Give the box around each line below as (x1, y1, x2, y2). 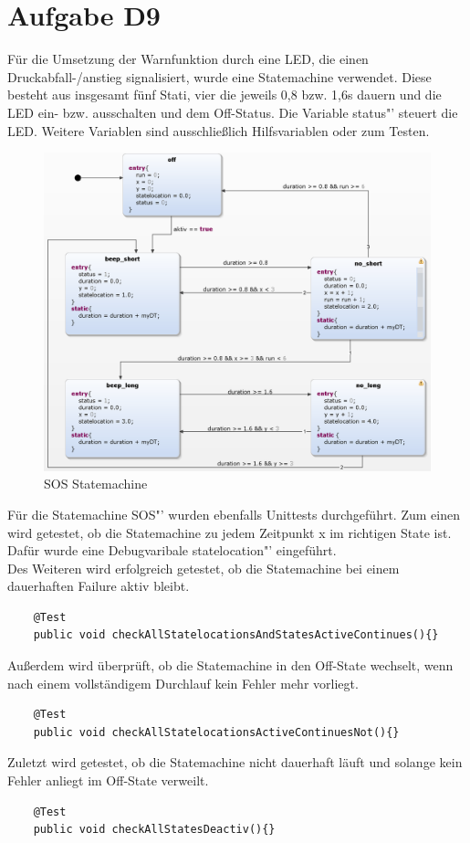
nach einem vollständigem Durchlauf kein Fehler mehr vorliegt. (7, 673, 359, 692)
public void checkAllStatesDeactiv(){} (33, 823, 276, 837)
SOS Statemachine (44, 474, 148, 493)
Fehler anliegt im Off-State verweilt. (7, 771, 209, 790)
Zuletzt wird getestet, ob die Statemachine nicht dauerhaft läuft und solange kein (7, 753, 463, 772)
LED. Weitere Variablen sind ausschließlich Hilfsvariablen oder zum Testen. (7, 121, 430, 140)
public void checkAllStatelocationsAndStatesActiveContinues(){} (33, 628, 439, 642)
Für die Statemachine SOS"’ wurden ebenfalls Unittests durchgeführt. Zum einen (7, 504, 460, 523)
